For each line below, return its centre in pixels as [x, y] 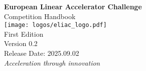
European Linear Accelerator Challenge [73, 6]
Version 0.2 [21, 43]
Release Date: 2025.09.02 [42, 53]
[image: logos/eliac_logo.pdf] [55, 25]
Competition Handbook [40, 16]
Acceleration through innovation [52, 62]
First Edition [24, 34]
